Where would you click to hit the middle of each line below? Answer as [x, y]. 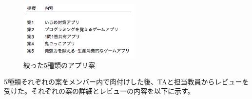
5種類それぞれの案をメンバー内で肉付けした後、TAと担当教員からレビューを [126, 81]
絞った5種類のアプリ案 [59, 65]
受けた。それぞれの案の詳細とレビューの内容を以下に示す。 [99, 91]
